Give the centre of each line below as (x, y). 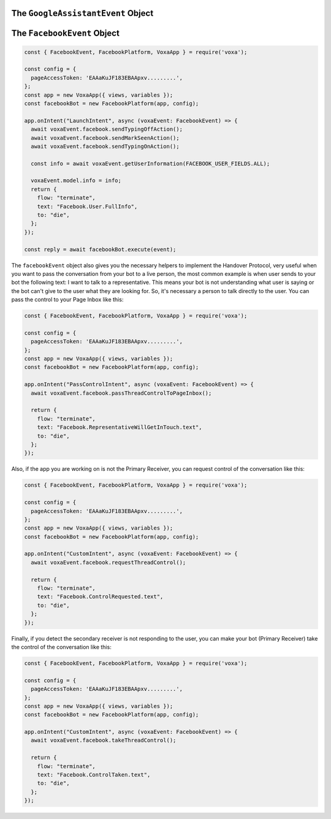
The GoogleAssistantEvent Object (82, 13)
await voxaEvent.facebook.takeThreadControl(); (104, 741)
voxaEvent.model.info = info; (76, 181)
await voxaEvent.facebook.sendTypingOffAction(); (107, 129)
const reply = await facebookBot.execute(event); (100, 249)
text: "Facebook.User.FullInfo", (87, 206)
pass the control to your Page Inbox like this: (67, 300)
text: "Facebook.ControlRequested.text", (100, 597)
